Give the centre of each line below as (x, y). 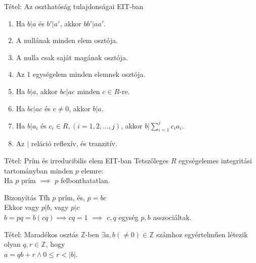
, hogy (55, 244)
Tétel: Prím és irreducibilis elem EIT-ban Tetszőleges (87, 161)
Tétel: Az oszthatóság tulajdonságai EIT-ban (74, 6)
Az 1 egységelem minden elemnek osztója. (81, 74)
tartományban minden (39, 170)
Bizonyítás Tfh (27, 197)
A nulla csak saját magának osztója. (72, 57)
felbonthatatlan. (85, 180)
